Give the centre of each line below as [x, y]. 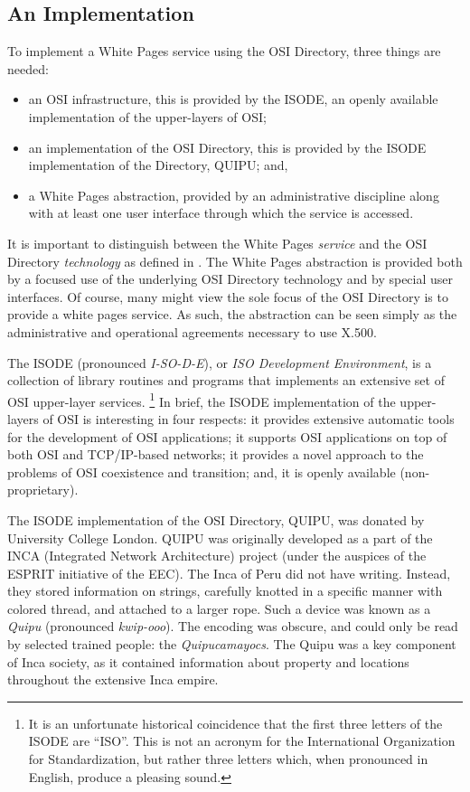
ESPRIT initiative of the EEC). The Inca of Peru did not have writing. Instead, [229, 573]
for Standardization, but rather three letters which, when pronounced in [228, 759]
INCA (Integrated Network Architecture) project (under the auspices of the [217, 556]
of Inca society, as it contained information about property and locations [208, 661]
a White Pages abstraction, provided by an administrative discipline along [234, 195]
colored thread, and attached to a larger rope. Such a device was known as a [219, 608]
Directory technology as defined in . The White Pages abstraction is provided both [235, 261]
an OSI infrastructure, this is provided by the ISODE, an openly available [233, 99]
